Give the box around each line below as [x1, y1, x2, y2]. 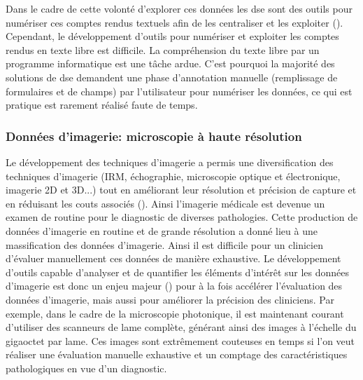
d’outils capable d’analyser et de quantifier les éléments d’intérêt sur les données [6, 264, 350, 279]
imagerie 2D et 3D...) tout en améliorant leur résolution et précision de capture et [6, 182, 357, 197]
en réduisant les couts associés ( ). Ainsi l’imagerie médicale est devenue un [6, 196, 325, 210]
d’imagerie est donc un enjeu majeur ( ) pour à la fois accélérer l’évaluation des [6, 278, 343, 293]
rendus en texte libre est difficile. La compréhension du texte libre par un [6, 42, 320, 57]
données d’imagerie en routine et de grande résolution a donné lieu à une [6, 223, 318, 238]
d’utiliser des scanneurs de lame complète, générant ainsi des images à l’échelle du [6, 320, 357, 334]
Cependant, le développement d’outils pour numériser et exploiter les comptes [6, 29, 339, 43]
